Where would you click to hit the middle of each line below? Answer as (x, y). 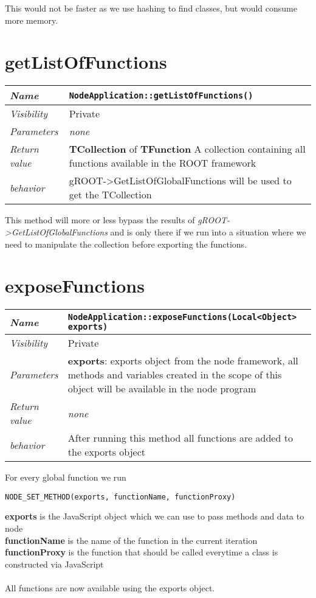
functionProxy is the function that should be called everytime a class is (142, 552)
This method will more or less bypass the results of (100, 220)
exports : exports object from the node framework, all (183, 361)
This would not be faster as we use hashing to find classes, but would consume (151, 8)
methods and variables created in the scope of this (175, 375)
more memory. (32, 20)
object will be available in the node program (162, 389)
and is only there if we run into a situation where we (208, 231)
